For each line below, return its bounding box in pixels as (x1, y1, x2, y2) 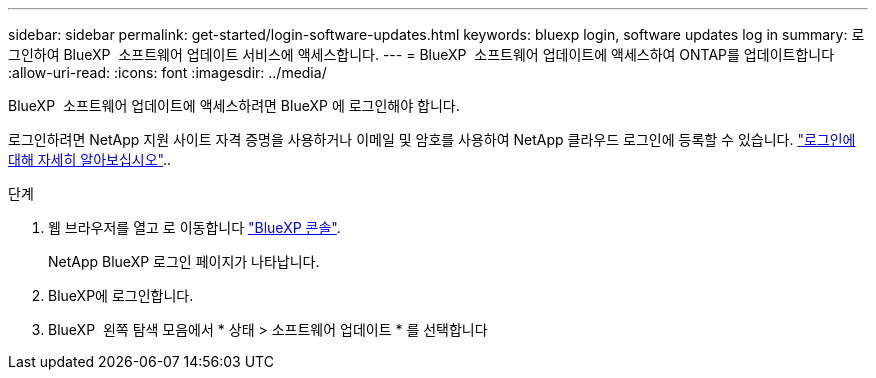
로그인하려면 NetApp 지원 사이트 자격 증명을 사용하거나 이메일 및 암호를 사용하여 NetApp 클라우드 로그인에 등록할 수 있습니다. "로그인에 (8, 131, 856, 148)
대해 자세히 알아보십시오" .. (8, 151, 172, 168)
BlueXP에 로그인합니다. (48, 287, 194, 304)
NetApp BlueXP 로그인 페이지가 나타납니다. (48, 253, 320, 270)
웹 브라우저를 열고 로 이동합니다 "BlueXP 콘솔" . (48, 219, 341, 236)
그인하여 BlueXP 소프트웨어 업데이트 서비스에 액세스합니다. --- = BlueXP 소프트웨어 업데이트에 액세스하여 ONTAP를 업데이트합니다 (8, 46, 835, 63)
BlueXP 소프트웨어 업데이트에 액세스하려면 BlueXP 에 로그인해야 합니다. (8, 97, 460, 114)
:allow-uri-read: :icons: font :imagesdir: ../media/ (8, 64, 327, 81)
